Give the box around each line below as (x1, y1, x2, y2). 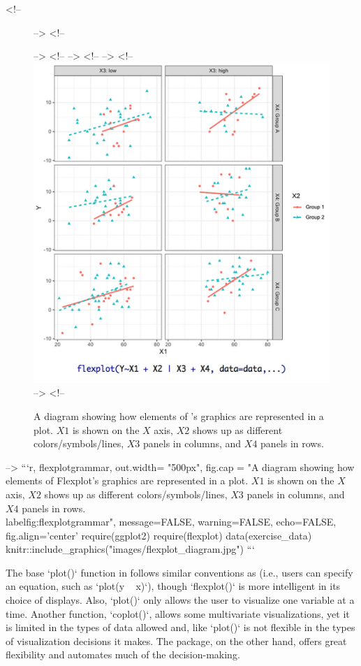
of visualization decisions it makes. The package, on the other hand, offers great (6, 633, 347, 648)
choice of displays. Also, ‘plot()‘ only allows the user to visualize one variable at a (6, 593, 355, 607)
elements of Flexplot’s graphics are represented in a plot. (6, 473, 249, 488)
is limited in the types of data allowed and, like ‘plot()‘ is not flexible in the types (6, 620, 355, 635)
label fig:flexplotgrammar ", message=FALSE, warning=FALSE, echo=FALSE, (6, 514, 337, 529)
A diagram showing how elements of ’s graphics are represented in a (34, 408, 324, 423)
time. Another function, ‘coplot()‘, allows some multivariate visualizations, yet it (6, 606, 350, 621)
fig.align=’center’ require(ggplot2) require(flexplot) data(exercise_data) (6, 528, 312, 542)
